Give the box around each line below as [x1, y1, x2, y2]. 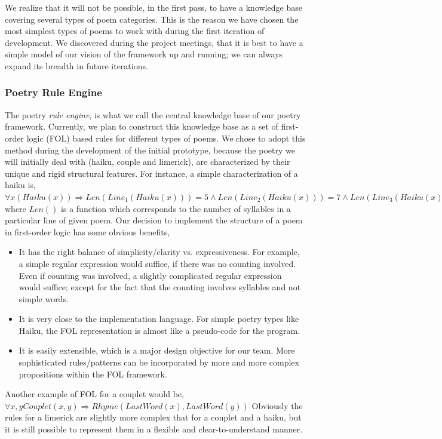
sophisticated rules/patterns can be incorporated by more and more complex [19, 356, 299, 369]
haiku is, [5, 179, 36, 191]
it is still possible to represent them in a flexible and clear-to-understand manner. [5, 423, 303, 435]
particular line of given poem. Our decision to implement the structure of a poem [5, 214, 303, 226]
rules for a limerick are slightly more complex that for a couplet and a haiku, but [5, 411, 302, 423]
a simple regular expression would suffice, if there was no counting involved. [19, 257, 296, 269]
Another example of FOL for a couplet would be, [5, 388, 184, 400]
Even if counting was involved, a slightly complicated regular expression [19, 269, 282, 281]
